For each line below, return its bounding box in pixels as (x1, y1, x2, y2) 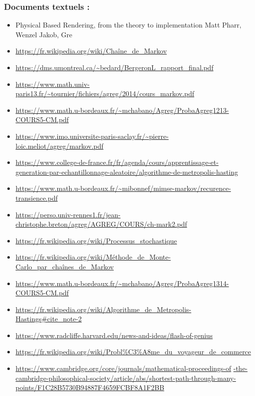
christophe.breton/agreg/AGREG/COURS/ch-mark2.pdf (15, 219, 187, 229)
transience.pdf (15, 192, 58, 203)
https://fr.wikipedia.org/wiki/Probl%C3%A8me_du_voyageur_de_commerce (15, 346, 251, 357)
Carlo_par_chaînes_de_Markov (15, 261, 114, 271)
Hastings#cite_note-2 (15, 314, 82, 324)
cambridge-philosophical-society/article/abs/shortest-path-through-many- (15, 372, 236, 383)
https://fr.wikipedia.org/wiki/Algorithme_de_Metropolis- (15, 304, 191, 314)
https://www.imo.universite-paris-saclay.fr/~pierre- (15, 131, 169, 141)
